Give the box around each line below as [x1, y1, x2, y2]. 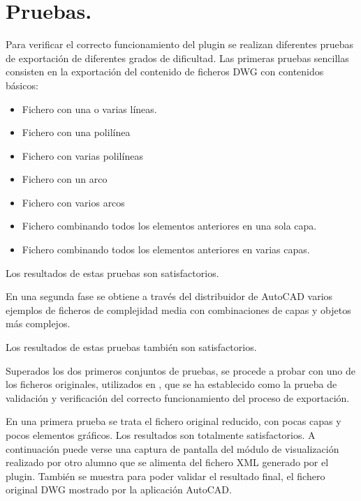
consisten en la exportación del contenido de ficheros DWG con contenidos [6, 64, 324, 79]
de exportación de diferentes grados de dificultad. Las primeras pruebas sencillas [6, 50, 349, 65]
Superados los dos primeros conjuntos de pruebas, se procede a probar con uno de [6, 363, 355, 377]
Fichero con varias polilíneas [22, 148, 143, 163]
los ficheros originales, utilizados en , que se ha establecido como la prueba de [6, 377, 337, 391]
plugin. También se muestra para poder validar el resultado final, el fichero [6, 468, 325, 483]
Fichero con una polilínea [22, 125, 131, 140]
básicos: [6, 77, 38, 92]
